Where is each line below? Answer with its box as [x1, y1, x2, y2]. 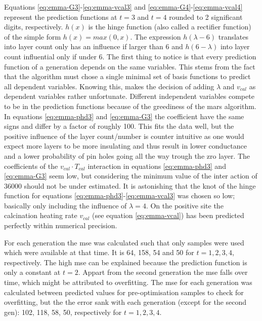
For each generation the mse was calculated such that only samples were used [4, 237, 244, 247]
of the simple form [4, 31, 61, 42]
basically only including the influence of [4, 200, 127, 210]
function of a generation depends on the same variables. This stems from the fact [4, 61, 255, 72]
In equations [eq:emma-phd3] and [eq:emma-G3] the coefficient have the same [4, 111, 244, 121]
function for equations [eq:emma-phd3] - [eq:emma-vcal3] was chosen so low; [4, 190, 235, 201]
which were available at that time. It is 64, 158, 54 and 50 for [4, 247, 194, 258]
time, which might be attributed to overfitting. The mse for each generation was [4, 277, 252, 288]
